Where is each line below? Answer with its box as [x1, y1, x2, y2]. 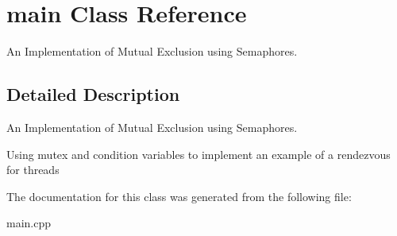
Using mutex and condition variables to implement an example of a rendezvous [6, 145, 391, 162]
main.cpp [6, 215, 52, 231]
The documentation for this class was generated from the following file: [6, 188, 352, 204]
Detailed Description [6, 82, 180, 106]
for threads [6, 161, 60, 178]
